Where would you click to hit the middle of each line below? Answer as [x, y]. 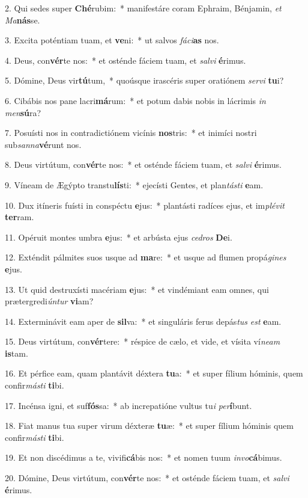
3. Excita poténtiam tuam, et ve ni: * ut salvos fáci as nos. [112, 40]
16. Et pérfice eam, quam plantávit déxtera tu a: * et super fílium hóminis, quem [154, 373]
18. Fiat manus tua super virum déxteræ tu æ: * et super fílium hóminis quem [149, 426]
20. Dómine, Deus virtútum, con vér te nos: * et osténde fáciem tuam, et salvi [147, 478]
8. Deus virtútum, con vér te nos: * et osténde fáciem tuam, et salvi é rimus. [143, 164]
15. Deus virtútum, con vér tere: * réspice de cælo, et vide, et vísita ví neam [143, 341]
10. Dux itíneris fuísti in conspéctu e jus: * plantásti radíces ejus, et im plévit [145, 205]
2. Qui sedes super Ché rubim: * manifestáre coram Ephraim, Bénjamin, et [143, 8]
